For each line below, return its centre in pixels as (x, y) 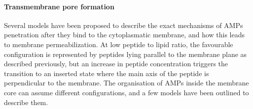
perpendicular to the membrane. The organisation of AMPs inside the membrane (126, 83)
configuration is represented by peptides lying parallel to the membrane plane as (126, 54)
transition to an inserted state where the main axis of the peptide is (107, 73)
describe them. (26, 102)
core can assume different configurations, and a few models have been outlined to (126, 92)
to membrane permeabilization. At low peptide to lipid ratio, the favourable (119, 44)
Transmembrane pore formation (59, 6)
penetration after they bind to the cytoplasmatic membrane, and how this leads (125, 35)
